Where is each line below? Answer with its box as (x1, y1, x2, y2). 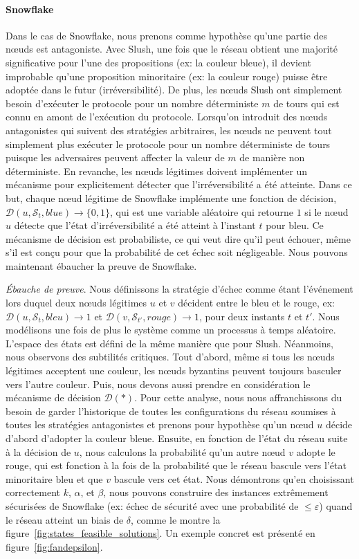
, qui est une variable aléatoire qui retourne (109, 204, 294, 219)
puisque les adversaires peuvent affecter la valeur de (6, 150, 225, 165)
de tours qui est (273, 95, 340, 110)
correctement (6, 485, 61, 500)
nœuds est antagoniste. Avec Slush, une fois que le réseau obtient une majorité (6, 42, 338, 56)
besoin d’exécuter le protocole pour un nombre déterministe (6, 95, 259, 110)
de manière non (239, 150, 305, 165)
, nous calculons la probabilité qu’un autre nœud (79, 444, 286, 459)
